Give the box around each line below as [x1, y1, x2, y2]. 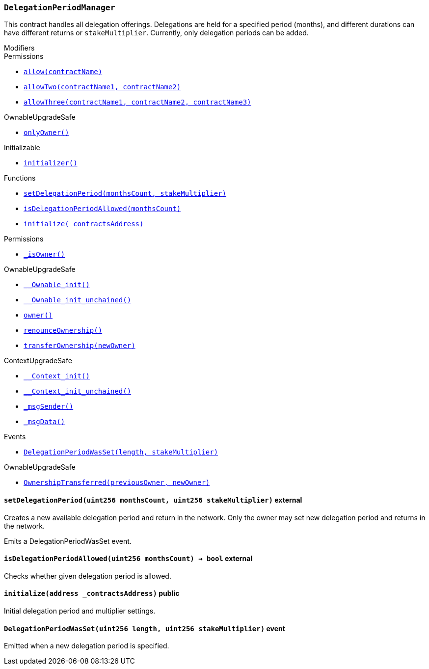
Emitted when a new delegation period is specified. [4, 642, 169, 650]
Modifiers [4, 44, 35, 53]
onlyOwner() [24, 129, 69, 137]
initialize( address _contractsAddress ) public [4, 589, 180, 598]
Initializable [4, 143, 40, 152]
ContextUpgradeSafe [4, 356, 72, 365]
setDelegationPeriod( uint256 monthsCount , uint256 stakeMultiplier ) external [4, 495, 302, 504]
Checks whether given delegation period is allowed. [4, 571, 171, 580]
